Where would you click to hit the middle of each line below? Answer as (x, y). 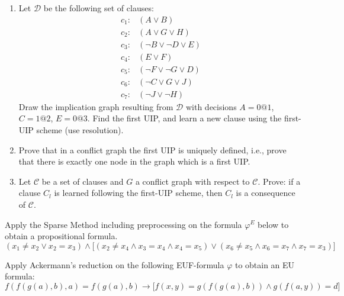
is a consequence (266, 193)
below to (273, 224)
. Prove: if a (279, 181)
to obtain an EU (265, 264)
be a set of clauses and (83, 181)
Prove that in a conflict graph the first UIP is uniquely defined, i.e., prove (152, 149)
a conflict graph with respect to (192, 181)
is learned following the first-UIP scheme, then (138, 193)
